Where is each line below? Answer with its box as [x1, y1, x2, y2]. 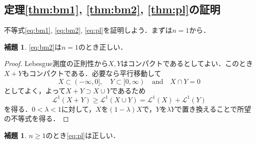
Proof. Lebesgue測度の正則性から [4, 58, 108, 69]
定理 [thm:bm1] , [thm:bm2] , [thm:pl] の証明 [4, 1, 220, 17]
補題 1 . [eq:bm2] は [4, 41, 62, 52]
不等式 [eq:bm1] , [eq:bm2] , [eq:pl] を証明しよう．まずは [4, 25, 172, 35]
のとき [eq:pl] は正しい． [46, 130, 120, 140]
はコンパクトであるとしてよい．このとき [121, 58, 253, 69]
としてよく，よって [4, 85, 66, 95]
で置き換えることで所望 [174, 103, 252, 114]
